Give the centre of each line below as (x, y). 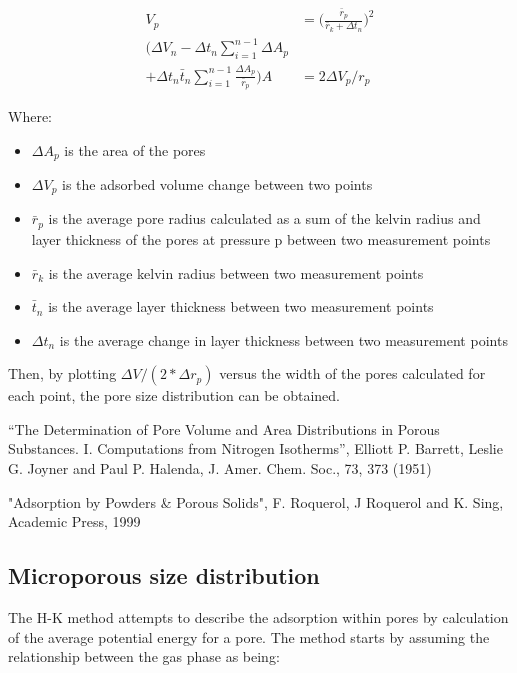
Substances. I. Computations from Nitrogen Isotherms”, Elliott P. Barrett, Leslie (255, 448)
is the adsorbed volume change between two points (217, 184)
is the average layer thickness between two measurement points (241, 306)
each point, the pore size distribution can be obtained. (174, 395)
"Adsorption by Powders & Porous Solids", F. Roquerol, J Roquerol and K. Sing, (256, 501)
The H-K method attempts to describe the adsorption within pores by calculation (258, 617)
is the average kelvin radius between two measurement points (236, 272)
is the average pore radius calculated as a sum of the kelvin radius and (264, 218)
